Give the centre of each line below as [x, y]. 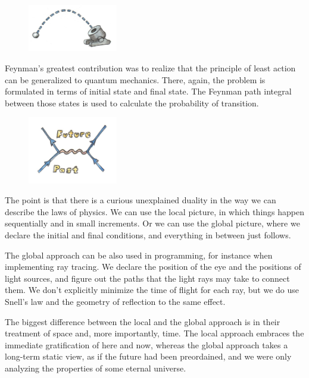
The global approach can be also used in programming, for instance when [139, 255]
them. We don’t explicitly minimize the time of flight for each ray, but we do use [152, 290]
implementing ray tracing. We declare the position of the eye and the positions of [153, 267]
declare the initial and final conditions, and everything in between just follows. [148, 234]
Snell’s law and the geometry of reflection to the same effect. [115, 301]
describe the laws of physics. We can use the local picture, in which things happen [154, 211]
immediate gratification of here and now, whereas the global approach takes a [146, 344]
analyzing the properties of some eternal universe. [96, 368]
